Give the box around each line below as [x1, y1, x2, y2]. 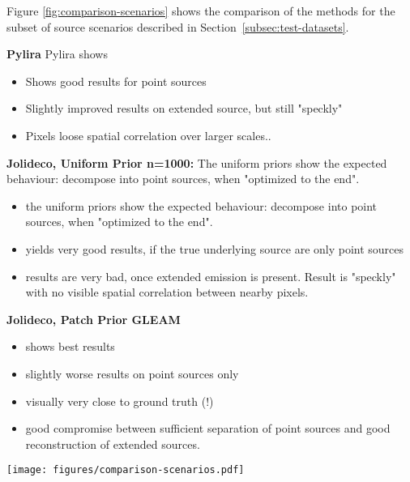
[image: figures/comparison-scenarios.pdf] [6, 464, 245, 476]
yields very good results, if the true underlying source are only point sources [25, 240, 404, 257]
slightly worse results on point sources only [25, 365, 239, 382]
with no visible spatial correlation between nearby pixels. [25, 284, 309, 301]
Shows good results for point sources [25, 72, 207, 89]
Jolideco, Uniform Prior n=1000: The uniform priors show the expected [6, 154, 387, 171]
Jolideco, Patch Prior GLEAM [6, 310, 181, 327]
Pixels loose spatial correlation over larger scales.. [25, 126, 271, 143]
